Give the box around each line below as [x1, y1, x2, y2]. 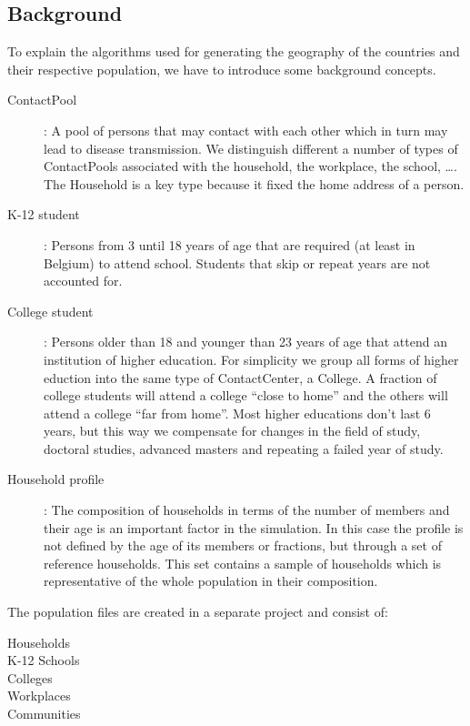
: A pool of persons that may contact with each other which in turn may [44, 120, 448, 139]
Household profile [7, 469, 105, 489]
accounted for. [44, 271, 123, 290]
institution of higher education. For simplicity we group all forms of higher [44, 349, 459, 368]
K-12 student [7, 205, 80, 224]
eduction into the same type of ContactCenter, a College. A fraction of [44, 368, 437, 387]
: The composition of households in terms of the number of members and [44, 500, 450, 519]
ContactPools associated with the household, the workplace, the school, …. [44, 156, 457, 176]
